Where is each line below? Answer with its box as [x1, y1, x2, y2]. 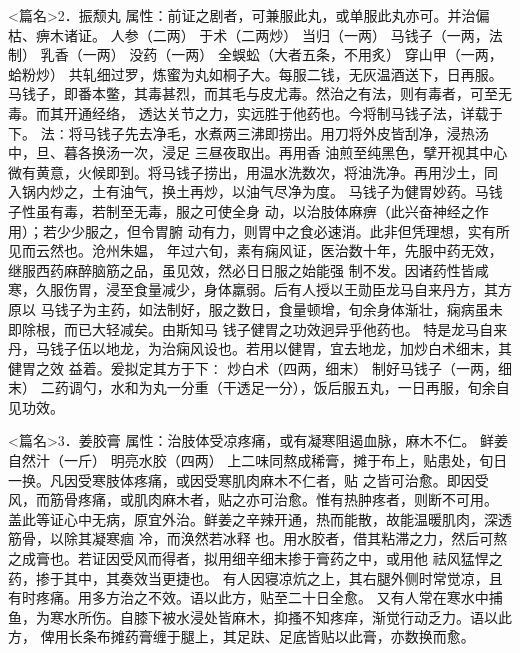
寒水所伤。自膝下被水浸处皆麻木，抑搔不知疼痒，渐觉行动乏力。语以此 [49, 606, 512, 627]
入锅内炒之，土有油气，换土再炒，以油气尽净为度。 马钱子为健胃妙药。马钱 [8, 181, 503, 202]
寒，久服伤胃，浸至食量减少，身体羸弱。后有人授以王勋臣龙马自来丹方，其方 [8, 279, 512, 300]
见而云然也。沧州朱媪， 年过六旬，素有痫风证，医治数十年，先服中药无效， [8, 240, 503, 261]
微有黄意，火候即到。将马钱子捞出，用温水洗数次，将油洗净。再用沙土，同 [8, 161, 498, 182]
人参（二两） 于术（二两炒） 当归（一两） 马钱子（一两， [110, 24, 489, 45]
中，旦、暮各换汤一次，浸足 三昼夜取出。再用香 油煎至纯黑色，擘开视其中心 [8, 142, 508, 163]
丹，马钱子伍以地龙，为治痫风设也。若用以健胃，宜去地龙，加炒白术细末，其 [8, 338, 512, 359]
